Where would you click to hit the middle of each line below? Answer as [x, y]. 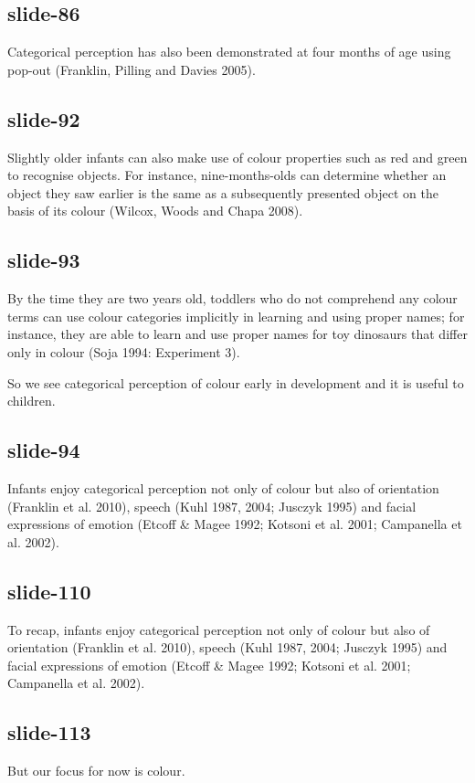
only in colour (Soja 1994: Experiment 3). [124, 351]
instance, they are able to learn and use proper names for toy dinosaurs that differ [237, 334]
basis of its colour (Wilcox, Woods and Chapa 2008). [155, 211]
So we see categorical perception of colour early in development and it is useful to [236, 382]
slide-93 [44, 260]
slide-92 [44, 118]
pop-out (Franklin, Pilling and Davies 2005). [132, 69]
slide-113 [49, 732]
